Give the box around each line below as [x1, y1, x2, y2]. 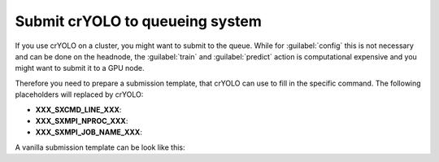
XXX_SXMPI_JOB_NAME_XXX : [35, 127, 142, 138]
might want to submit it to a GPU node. [15, 63, 145, 73]
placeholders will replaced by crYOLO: [15, 90, 144, 99]
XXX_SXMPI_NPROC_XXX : [35, 116, 128, 125]
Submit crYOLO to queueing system [15, 12, 262, 30]
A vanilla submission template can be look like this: [15, 142, 186, 152]
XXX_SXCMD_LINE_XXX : [35, 104, 122, 114]
